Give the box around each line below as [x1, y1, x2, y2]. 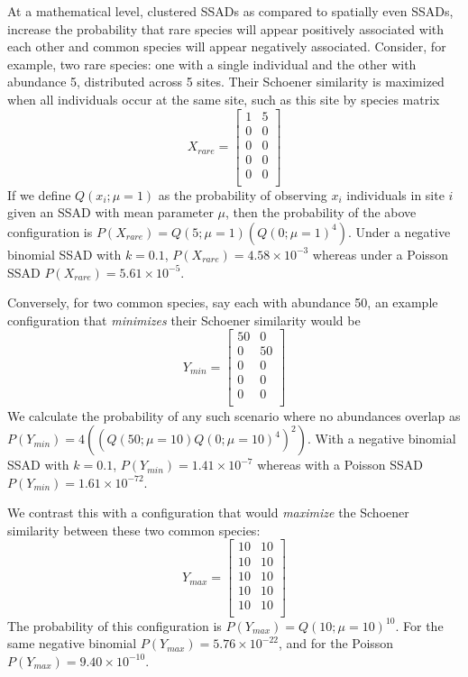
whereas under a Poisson [312, 244, 449, 263]
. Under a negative [347, 222, 451, 241]
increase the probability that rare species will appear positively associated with [7, 19, 445, 38]
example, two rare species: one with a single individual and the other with [7, 54, 417, 73]
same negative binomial [7, 634, 137, 653]
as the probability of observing [158, 185, 327, 204]
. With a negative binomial [307, 429, 456, 448]
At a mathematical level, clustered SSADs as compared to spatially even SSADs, [7, 2, 454, 20]
